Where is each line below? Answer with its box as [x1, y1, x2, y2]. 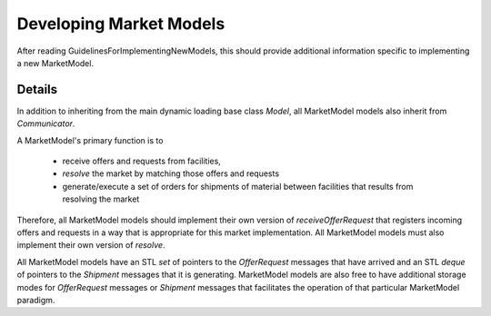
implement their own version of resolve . [16, 240, 165, 251]
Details [16, 82, 58, 97]
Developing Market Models [16, 14, 225, 34]
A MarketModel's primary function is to [16, 134, 164, 145]
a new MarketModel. [16, 57, 95, 68]
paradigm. [16, 294, 55, 305]
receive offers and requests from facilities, [62, 155, 222, 167]
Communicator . [16, 118, 75, 129]
